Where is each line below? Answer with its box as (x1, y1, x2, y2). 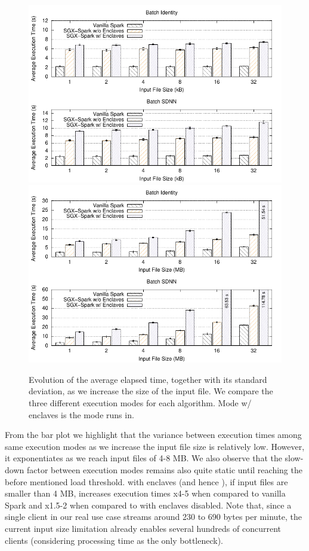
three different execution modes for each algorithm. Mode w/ (29, 396, 252, 409)
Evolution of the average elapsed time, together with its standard (29, 373, 267, 385)
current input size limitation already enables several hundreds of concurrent (5, 522, 281, 534)
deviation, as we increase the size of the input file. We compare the (29, 385, 273, 397)
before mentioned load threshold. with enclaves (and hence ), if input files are (5, 475, 288, 488)
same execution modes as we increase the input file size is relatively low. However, (5, 440, 305, 452)
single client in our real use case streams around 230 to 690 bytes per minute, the (5, 510, 302, 523)
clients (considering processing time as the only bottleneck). (5, 534, 224, 546)
